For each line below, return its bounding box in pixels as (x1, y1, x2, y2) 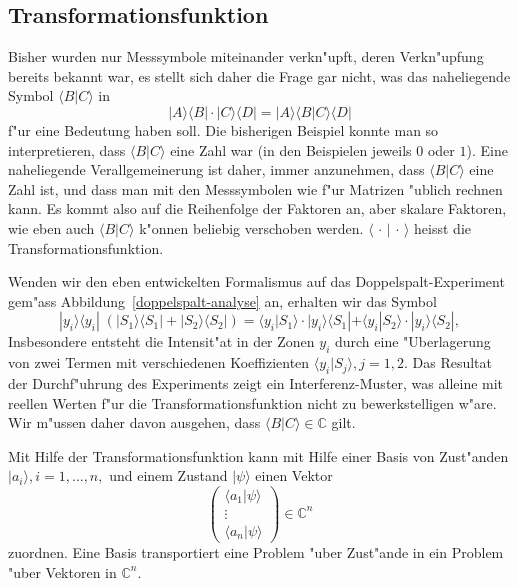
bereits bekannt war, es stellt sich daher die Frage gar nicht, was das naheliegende (8, 65, 511, 86)
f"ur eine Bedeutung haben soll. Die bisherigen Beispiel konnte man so (8, 119, 439, 140)
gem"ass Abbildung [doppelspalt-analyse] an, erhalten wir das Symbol (8, 290, 437, 311)
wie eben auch (8, 217, 95, 238)
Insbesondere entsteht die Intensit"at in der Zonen (8, 331, 315, 352)
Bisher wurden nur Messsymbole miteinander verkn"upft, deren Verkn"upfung (8, 46, 484, 67)
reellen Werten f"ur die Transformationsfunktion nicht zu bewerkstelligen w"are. (8, 392, 497, 413)
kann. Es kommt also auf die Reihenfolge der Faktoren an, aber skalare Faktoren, (8, 198, 507, 219)
